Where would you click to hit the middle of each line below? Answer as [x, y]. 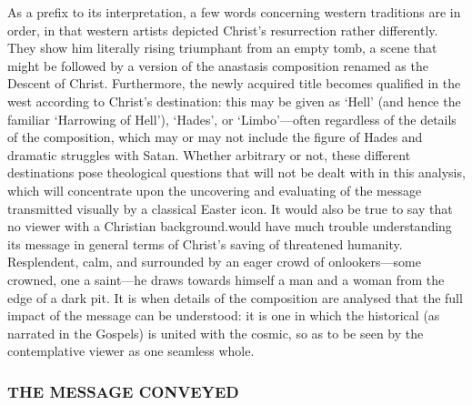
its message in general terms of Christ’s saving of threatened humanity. [205, 243]
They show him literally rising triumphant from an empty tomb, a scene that [222, 48]
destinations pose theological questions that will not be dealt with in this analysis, [236, 172]
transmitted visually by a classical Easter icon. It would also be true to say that [230, 208]
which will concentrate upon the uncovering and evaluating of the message [215, 190]
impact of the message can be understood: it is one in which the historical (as [224, 315]
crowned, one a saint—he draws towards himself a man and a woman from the [226, 279]
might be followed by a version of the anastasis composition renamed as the [218, 65]
